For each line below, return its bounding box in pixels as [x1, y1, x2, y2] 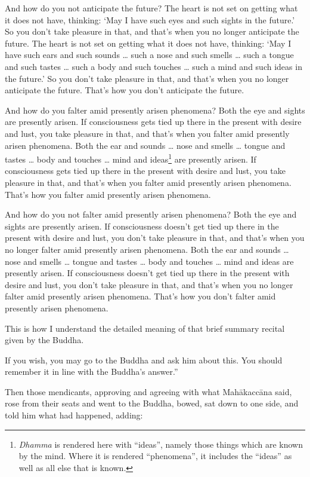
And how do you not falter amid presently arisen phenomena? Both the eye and [5, 208, 297, 221]
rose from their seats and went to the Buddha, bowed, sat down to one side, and [5, 397, 299, 409]
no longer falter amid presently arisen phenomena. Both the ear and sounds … [5, 243, 289, 255]
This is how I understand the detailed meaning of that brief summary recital [5, 322, 285, 334]
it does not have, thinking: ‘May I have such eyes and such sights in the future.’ [5, 13, 295, 26]
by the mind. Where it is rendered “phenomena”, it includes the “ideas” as [18, 450, 292, 462]
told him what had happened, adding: [5, 409, 143, 421]
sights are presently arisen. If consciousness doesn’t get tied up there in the [5, 219, 279, 232]
